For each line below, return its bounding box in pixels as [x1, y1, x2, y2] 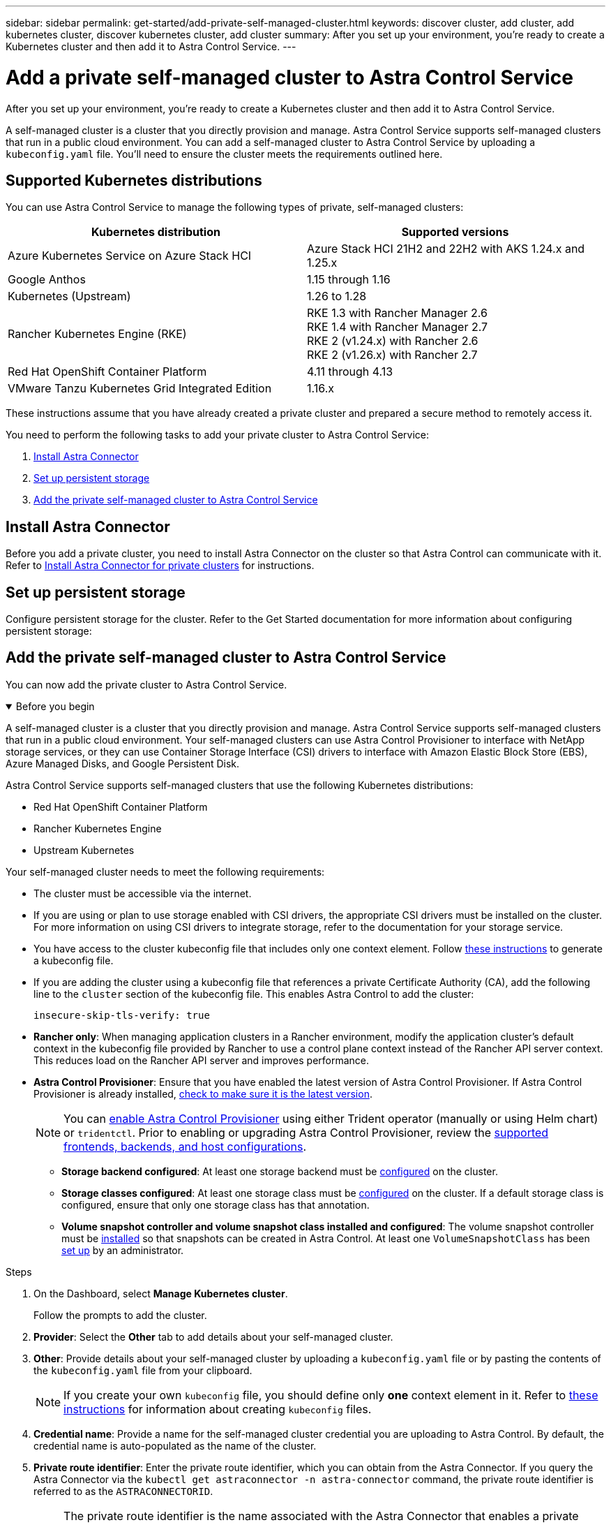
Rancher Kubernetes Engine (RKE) [8, 327, 187, 341]
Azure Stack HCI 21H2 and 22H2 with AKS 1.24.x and [307, 242, 585, 256]
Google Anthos [8, 272, 86, 287]
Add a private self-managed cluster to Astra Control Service [6, 65, 573, 89]
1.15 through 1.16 [307, 272, 391, 287]
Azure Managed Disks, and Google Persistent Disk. [6, 757, 240, 769]
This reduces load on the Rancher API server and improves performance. [33, 1054, 370, 1066]
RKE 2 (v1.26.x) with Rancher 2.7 [307, 348, 478, 362]
